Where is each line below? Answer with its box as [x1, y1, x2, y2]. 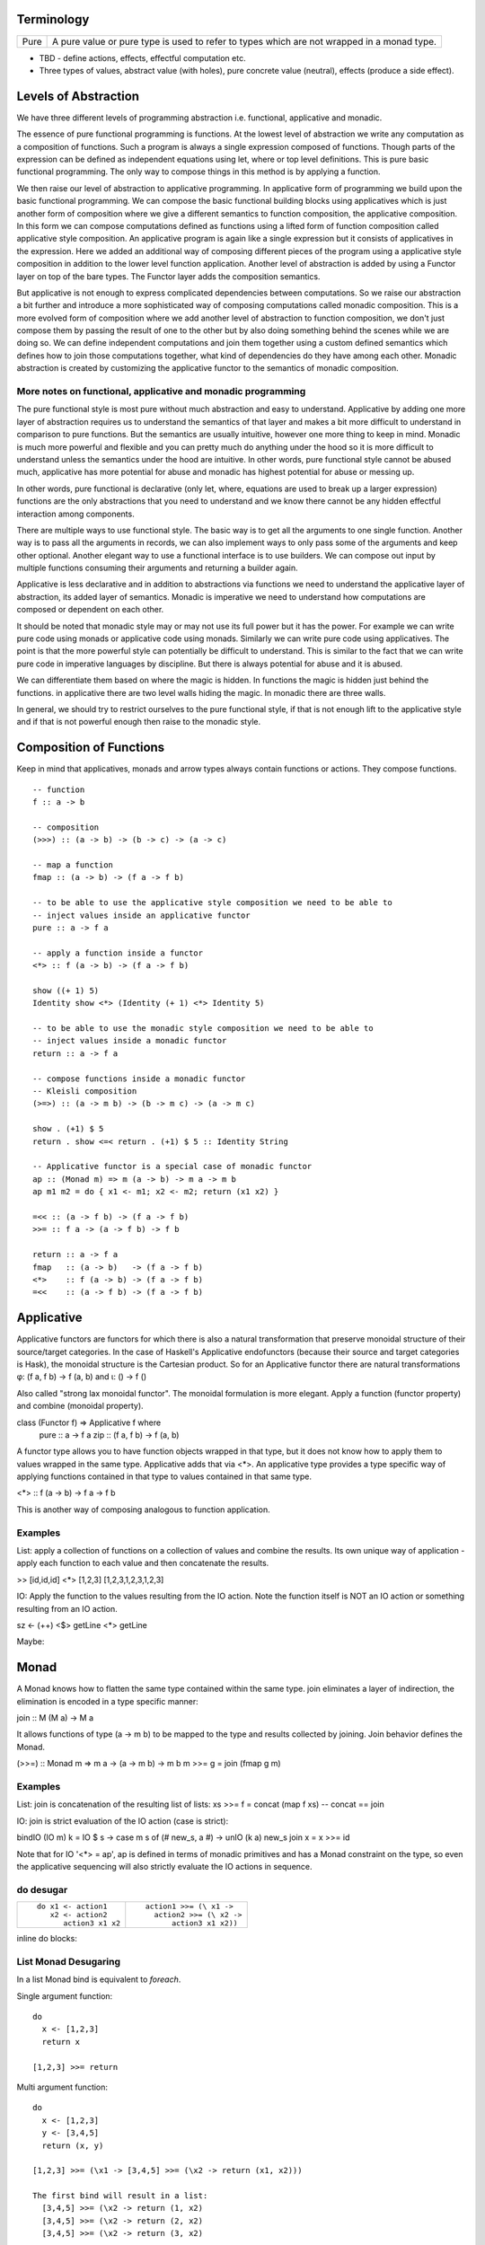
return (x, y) [41, 2140, 104, 2151]
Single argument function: [16, 1990, 113, 2002]
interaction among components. [16, 508, 135, 519]
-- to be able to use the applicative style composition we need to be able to [32, 898, 392, 908]
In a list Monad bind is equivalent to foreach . [16, 1974, 181, 1985]
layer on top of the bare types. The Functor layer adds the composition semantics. [16, 270, 321, 282]
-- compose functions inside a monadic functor [32, 1073, 246, 1084]
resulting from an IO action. [16, 1603, 119, 1614]
